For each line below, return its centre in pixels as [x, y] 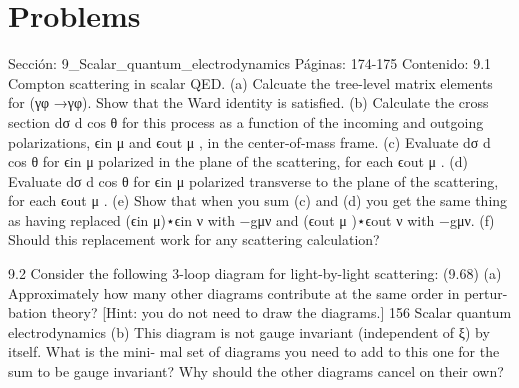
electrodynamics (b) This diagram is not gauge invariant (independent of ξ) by [249, 331]
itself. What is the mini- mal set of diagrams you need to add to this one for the [254, 351]
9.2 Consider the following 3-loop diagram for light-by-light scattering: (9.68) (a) [255, 273]
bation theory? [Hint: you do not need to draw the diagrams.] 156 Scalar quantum [260, 312]
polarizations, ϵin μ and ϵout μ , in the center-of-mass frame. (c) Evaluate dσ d [249, 141]
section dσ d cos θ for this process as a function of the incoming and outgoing [246, 121]
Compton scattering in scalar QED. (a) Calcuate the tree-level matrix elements [250, 82]
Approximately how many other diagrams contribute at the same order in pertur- [258, 292]
